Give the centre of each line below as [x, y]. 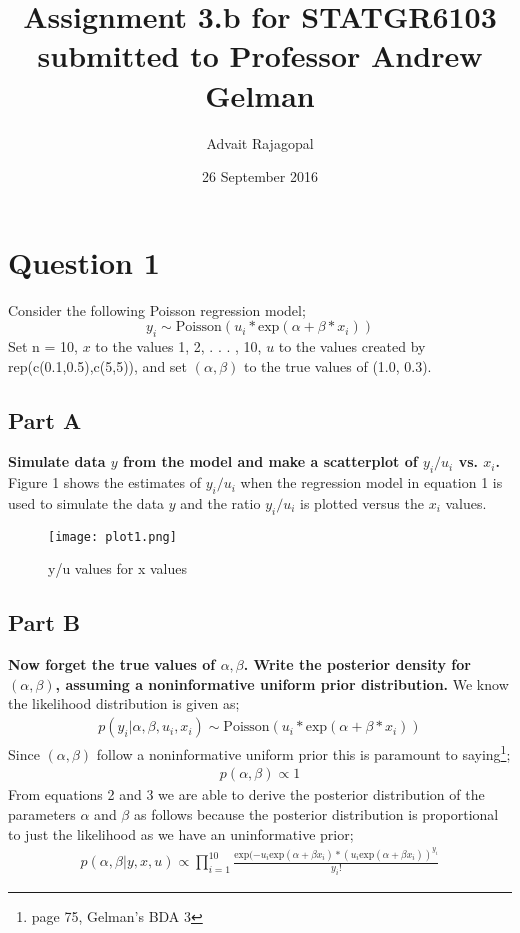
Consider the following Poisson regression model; [157, 309]
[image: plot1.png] [112, 536]
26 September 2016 [260, 176]
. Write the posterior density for [357, 664]
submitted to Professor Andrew [260, 55]
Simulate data [57, 461]
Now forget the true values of [112, 664]
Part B [44, 622]
